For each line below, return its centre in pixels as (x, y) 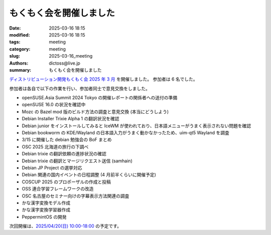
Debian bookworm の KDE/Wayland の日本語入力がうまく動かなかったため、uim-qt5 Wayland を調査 (125, 133)
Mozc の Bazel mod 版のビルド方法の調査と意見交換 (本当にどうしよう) (95, 111)
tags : (15, 42)
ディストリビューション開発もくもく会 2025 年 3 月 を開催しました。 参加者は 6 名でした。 (103, 79)
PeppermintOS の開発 (44, 217)
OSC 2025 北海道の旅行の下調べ (55, 147)
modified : (20, 35)
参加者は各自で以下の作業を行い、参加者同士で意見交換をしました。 (80, 88)
